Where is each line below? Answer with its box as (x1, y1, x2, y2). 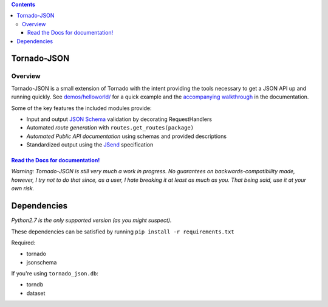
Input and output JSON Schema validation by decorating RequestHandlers (26, 116, 213, 123)
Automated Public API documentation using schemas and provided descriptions (26, 133, 227, 140)
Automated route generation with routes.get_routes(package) (26, 124, 194, 131)
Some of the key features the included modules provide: (11, 104, 152, 112)
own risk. (11, 185, 35, 192)
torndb (26, 281, 44, 288)
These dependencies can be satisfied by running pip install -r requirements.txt (11, 228, 235, 235)
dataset (26, 289, 46, 297)
